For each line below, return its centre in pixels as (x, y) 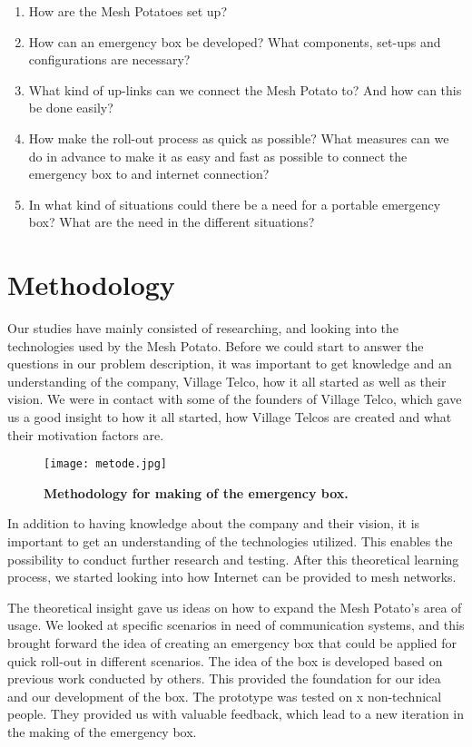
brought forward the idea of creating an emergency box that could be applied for (232, 643)
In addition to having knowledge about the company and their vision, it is (214, 523)
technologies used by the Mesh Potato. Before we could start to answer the (216, 345)
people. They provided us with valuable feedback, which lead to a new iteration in (236, 714)
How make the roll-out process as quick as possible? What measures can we (239, 138)
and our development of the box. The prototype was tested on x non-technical (225, 696)
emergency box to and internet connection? (149, 174)
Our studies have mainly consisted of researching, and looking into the (203, 328)
